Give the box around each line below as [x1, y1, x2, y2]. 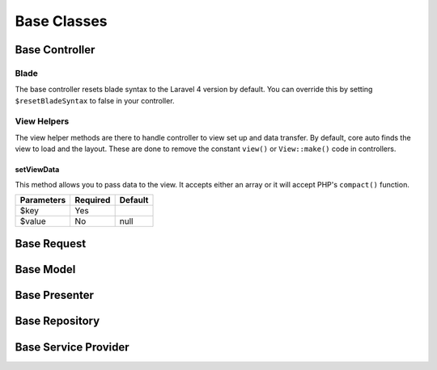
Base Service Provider [15, 340, 129, 354]
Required [74, 195, 111, 206]
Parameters [19, 195, 66, 206]
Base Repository [15, 314, 100, 328]
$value [19, 216, 46, 227]
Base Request [15, 237, 87, 250]
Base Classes [15, 12, 108, 30]
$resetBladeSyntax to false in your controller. [15, 95, 175, 105]
